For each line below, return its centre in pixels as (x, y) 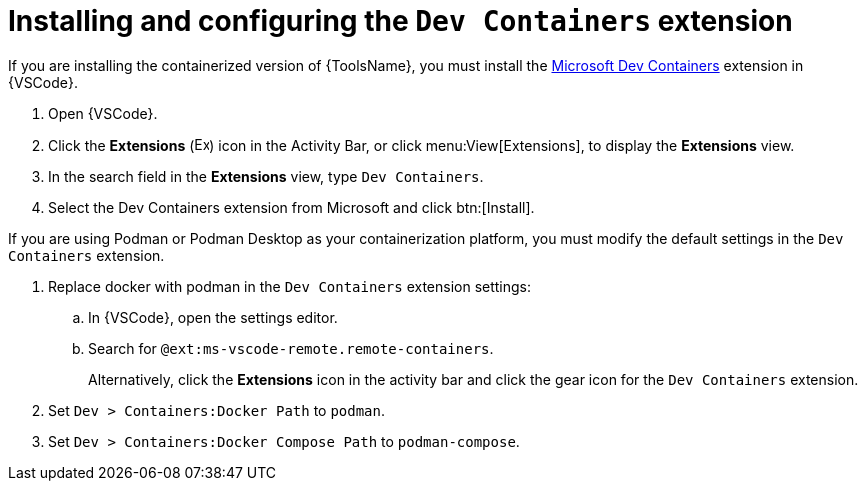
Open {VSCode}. (103, 113)
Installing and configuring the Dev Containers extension (400, 21)
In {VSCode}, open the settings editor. (213, 317)
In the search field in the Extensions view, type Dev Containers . (266, 176)
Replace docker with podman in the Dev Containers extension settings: (290, 286)
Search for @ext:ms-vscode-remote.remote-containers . (291, 348)
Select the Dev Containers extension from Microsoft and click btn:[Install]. (291, 207)
